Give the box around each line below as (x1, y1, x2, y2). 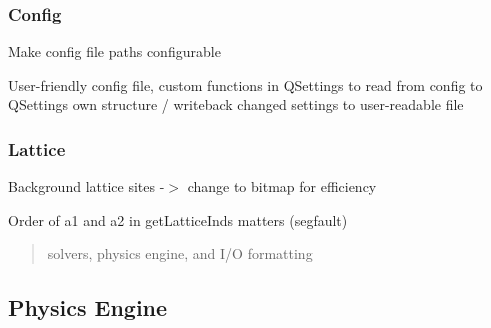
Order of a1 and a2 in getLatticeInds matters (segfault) (8, 209, 348, 230)
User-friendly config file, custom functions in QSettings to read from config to (8, 74, 483, 95)
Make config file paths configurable (8, 41, 221, 62)
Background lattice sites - (8, 176, 165, 197)
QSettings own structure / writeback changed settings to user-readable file (8, 94, 464, 115)
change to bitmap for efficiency (187, 176, 377, 197)
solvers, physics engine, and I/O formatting (47, 243, 313, 264)
